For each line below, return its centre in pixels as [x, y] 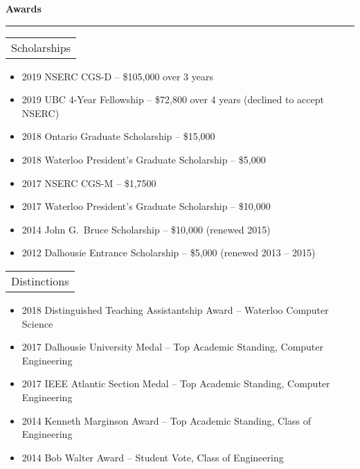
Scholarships [41, 47]
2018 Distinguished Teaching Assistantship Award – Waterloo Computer [175, 309]
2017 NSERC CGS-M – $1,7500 [89, 183]
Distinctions [40, 281]
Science [37, 323]
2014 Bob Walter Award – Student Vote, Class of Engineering [153, 457]
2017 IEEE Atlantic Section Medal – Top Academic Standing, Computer [176, 383]
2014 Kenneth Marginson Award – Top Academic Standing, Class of [166, 420]
